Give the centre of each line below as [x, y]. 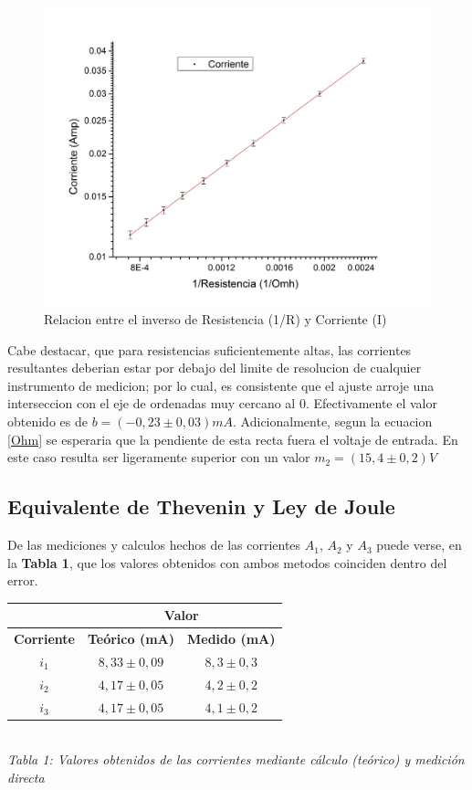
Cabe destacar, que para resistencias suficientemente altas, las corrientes [210, 349]
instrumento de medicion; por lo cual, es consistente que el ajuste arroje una [221, 385]
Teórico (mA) [131, 639]
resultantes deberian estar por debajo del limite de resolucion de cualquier [215, 368]
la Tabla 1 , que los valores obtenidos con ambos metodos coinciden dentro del [227, 562]
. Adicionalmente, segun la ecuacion [333, 421]
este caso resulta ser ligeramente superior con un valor [159, 457]
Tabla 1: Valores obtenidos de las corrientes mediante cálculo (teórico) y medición [236, 759]
